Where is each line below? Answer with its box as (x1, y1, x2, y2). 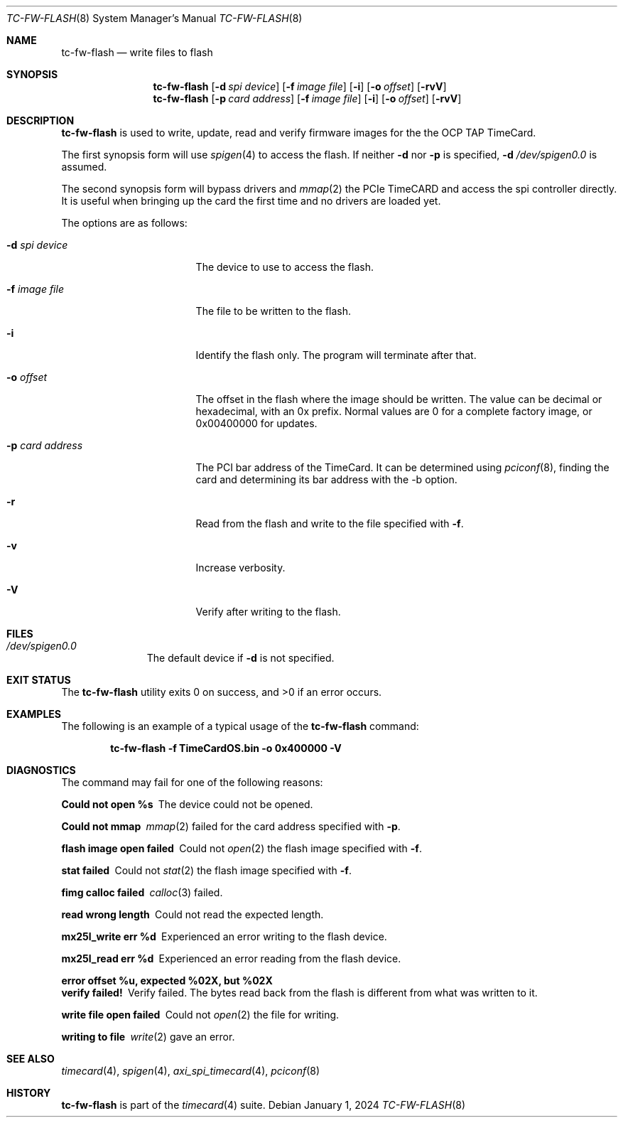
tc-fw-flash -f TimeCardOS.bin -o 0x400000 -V (110, 742, 342, 754)
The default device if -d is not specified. (146, 652, 335, 664)
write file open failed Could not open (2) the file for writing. (61, 1009, 340, 1021)
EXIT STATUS (6, 674, 71, 686)
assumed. (61, 161, 107, 173)
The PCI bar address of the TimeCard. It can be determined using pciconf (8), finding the (195, 461, 610, 473)
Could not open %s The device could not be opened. (61, 798, 313, 810)
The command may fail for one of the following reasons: (61, 776, 323, 788)
